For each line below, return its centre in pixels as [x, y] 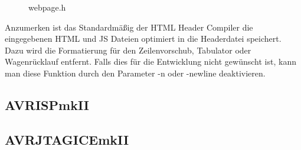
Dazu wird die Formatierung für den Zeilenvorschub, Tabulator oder [128, 50]
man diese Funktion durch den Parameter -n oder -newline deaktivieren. [135, 73]
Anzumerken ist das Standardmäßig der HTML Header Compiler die [129, 27]
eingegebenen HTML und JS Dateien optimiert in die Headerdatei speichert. [143, 39]
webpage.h [47, 7]
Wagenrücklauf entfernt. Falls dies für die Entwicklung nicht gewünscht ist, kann [150, 61]
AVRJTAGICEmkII [67, 139]
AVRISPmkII [47, 104]
